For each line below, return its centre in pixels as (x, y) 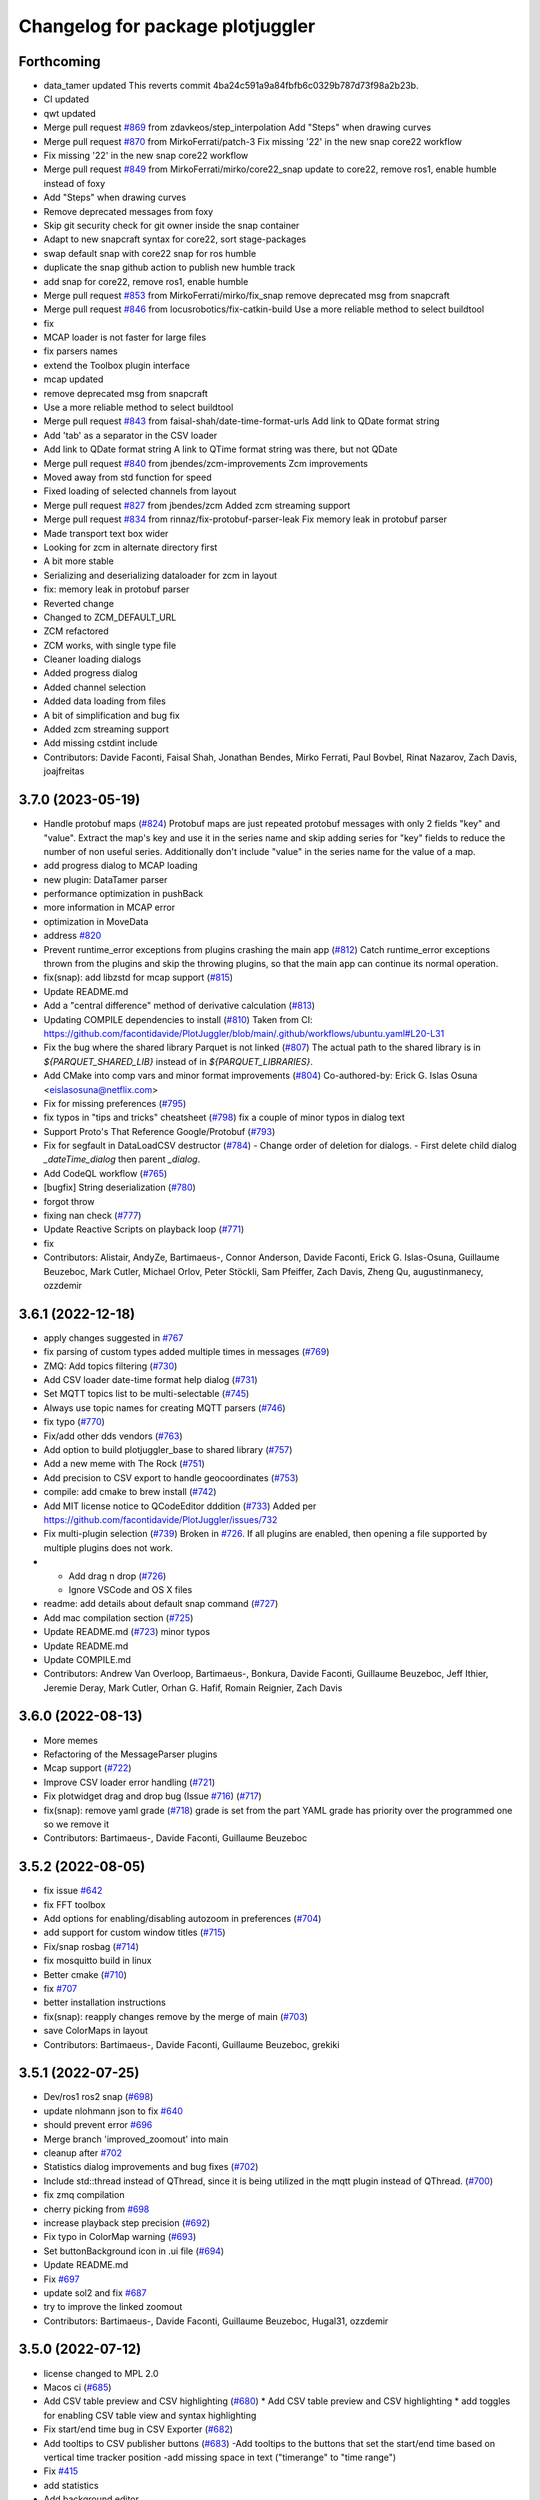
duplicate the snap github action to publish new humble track (169, 267)
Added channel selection (95, 687)
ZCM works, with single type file (110, 645)
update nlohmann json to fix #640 (113, 2111)
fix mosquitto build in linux (97, 1961)
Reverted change (79, 603)
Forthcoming (59, 61)
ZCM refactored (76, 631)
